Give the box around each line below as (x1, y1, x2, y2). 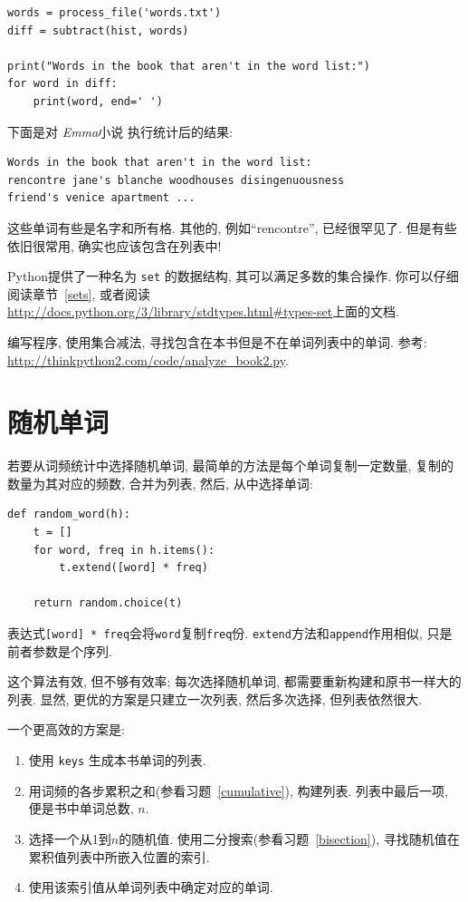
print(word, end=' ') (33, 94, 163, 108)
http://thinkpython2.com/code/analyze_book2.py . (7, 350, 289, 369)
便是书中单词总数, (28, 799, 134, 818)
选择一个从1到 (28, 829, 111, 848)
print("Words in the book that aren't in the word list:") (7, 59, 370, 73)
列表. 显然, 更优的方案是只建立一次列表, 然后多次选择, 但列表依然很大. (7, 689, 423, 708)
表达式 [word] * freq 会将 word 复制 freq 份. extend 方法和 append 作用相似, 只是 (7, 624, 453, 643)
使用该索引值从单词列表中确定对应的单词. (28, 878, 273, 897)
